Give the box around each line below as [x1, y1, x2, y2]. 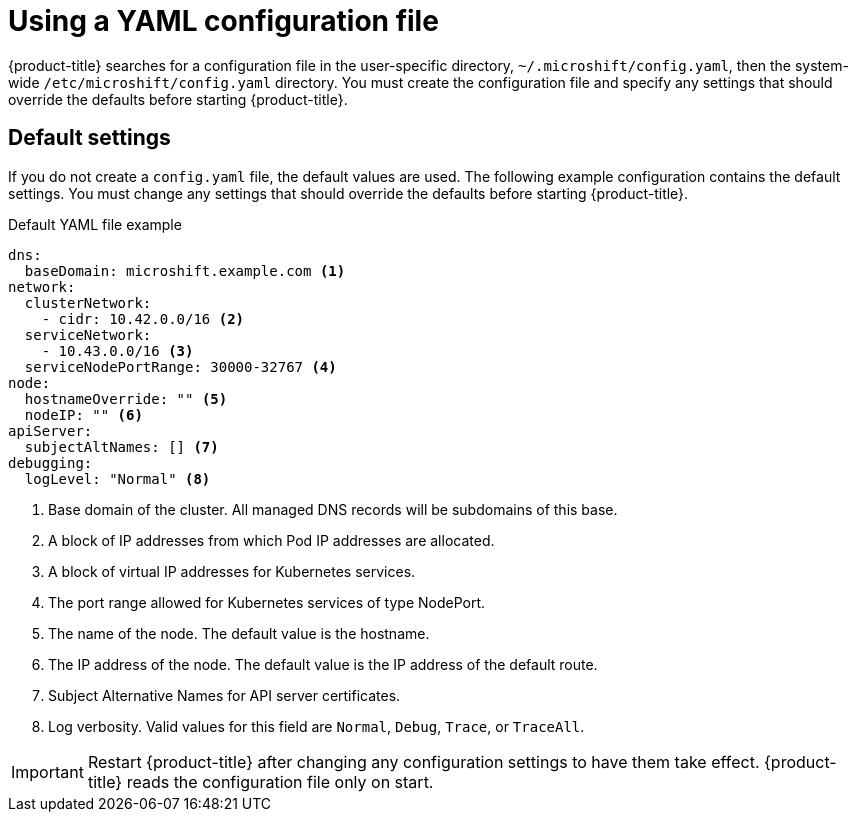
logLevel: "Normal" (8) [24, 470, 211, 487]
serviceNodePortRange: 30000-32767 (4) [24, 358, 337, 375]
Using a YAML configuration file [8, 4, 439, 38]
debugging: [8, 454, 93, 471]
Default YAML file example [8, 215, 182, 233]
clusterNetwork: [24, 294, 152, 311]
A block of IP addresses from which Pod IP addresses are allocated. [48, 531, 495, 549]
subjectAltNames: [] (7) [24, 438, 219, 455]
